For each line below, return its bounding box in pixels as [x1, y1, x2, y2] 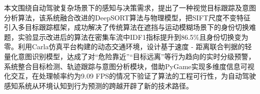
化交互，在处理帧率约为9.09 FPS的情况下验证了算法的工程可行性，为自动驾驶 [4, 71, 256, 81]
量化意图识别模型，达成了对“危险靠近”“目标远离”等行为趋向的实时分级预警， [4, 51, 255, 61]
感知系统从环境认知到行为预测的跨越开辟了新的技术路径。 [4, 80, 193, 91]
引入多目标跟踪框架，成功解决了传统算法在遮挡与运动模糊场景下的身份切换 [4, 22, 249, 32]
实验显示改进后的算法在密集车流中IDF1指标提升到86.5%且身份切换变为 [17, 31, 248, 42]
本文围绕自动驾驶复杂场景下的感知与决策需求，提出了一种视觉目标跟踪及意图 [4, 2, 256, 12]
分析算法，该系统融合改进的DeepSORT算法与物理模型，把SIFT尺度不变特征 [4, 12, 250, 22]
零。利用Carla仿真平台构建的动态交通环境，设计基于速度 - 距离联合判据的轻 [4, 41, 252, 52]
